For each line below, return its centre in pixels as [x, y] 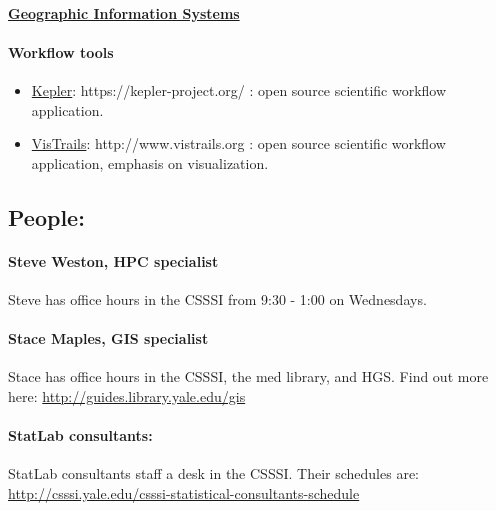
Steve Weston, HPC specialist [113, 260]
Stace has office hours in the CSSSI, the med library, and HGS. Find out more [248, 376]
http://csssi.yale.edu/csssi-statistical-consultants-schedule [184, 492]
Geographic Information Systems [124, 12]
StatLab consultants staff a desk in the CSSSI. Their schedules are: [213, 473]
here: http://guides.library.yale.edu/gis [127, 395]
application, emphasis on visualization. [150, 162]
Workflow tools [61, 51]
